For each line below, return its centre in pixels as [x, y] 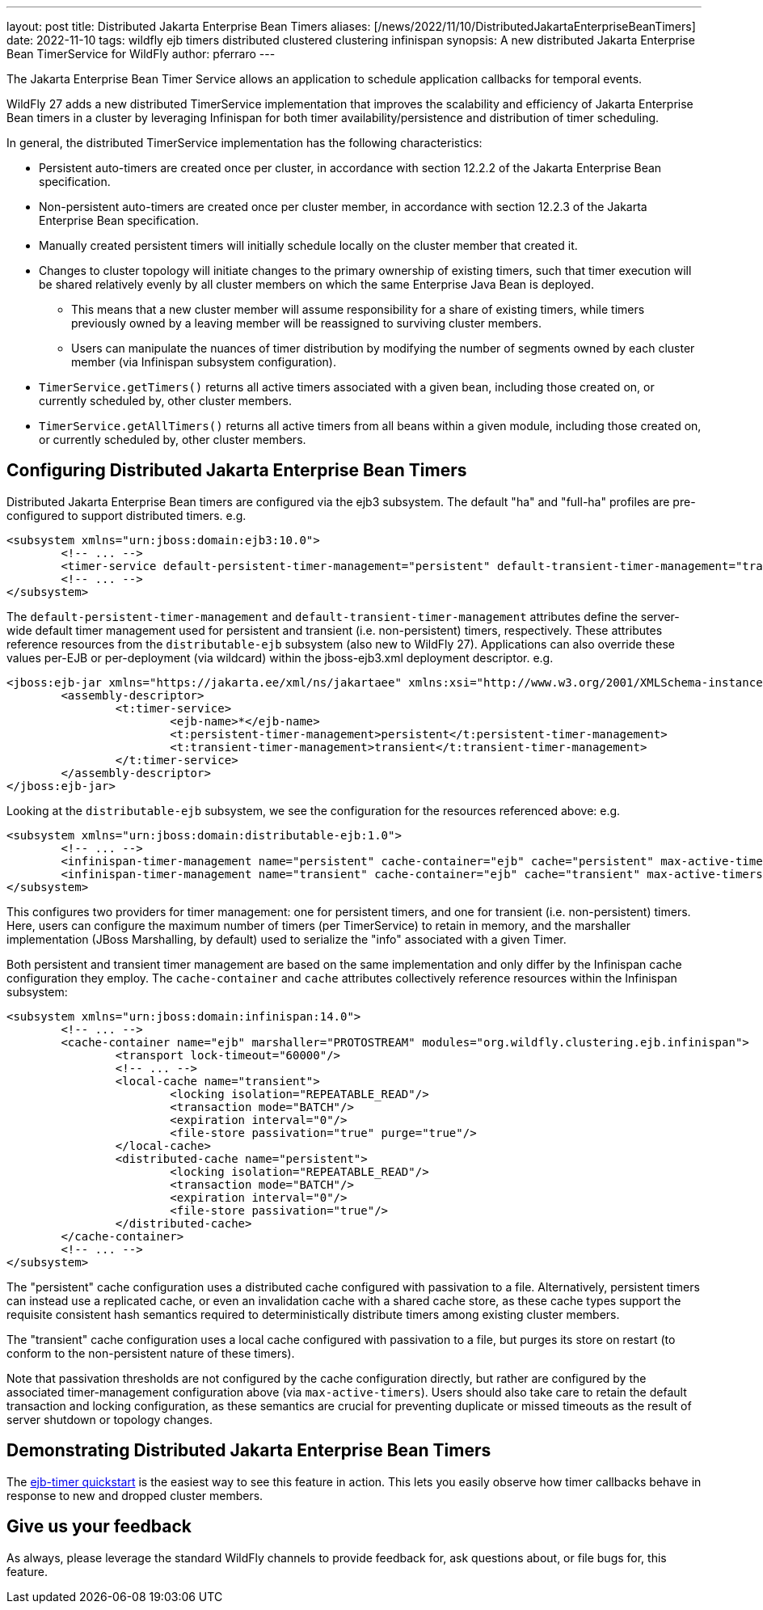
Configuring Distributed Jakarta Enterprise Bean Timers [237, 471]
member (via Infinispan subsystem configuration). [204, 362]
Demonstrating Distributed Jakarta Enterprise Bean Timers [249, 1451]
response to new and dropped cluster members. [135, 1495]
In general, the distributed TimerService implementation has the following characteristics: [244, 143]
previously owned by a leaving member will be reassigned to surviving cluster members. [306, 323]
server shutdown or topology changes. [110, 1419]
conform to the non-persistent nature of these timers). [151, 1353]
